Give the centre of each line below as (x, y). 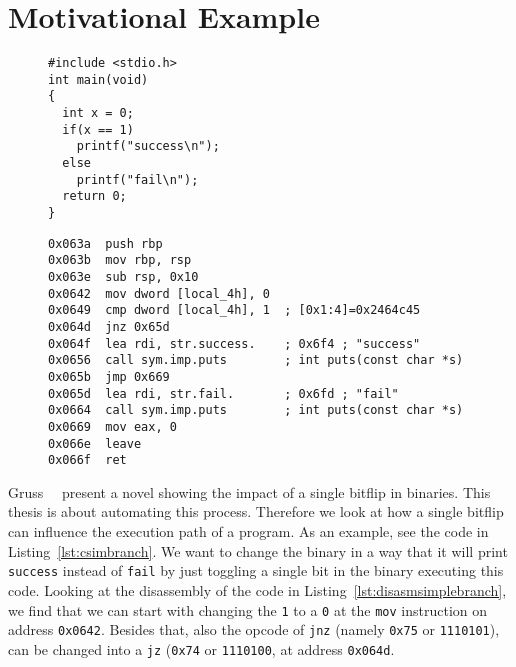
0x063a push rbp (105, 243)
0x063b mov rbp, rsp (120, 260)
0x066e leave (95, 443)
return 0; (94, 196)
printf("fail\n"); (137, 179)
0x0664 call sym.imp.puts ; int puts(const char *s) (256, 410)
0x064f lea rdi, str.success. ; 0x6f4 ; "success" (234, 343)
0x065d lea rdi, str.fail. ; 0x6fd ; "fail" (223, 393)
